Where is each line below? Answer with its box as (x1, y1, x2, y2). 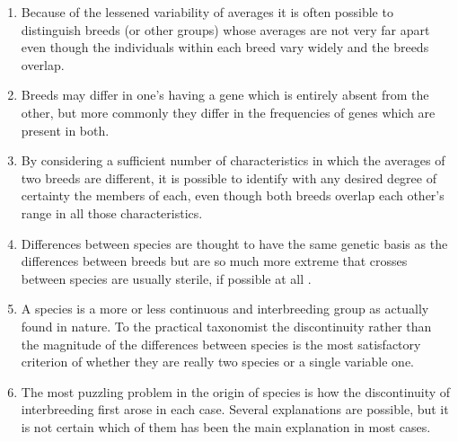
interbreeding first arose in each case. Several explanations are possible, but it (21, 400, 449, 419)
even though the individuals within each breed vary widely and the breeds (21, 38, 429, 57)
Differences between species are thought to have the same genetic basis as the (21, 234, 448, 252)
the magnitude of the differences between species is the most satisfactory (21, 334, 421, 353)
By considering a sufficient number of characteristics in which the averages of (21, 151, 445, 170)
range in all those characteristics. (21, 203, 203, 222)
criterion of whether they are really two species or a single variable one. (21, 352, 414, 371)
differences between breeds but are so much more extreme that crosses (21, 252, 408, 270)
